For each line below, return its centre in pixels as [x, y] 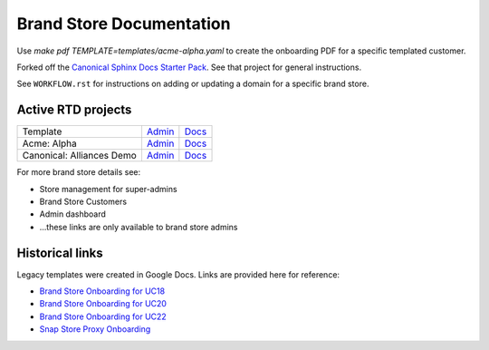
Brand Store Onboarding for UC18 [102, 291]
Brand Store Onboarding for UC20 [103, 304]
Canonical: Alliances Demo [80, 156]
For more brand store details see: [79, 172]
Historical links [60, 253]
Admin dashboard [72, 214]
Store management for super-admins [108, 189]
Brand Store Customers [83, 202]
